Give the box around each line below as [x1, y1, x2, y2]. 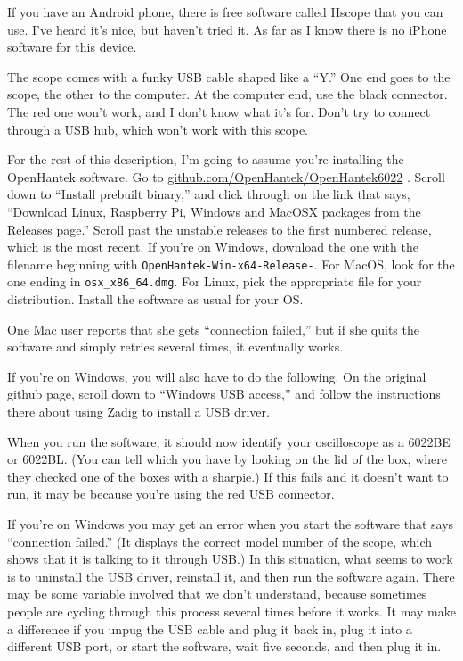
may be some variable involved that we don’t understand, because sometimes [7, 584, 427, 603]
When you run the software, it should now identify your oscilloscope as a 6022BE [7, 432, 451, 450]
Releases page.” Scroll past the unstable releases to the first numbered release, [7, 219, 432, 238]
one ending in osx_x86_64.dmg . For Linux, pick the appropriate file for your [7, 272, 422, 291]
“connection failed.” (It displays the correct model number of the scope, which [7, 532, 433, 550]
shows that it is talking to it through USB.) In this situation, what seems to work [7, 549, 453, 568]
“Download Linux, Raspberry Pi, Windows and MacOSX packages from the [7, 202, 421, 220]
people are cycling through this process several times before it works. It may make [7, 601, 456, 620]
